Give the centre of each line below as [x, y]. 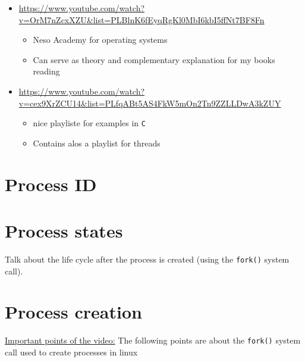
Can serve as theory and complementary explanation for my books [154, 59]
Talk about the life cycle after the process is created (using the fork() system [147, 259]
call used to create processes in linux [71, 352]
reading [46, 71]
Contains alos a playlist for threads [97, 143]
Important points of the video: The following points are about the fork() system [153, 340]
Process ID [51, 184]
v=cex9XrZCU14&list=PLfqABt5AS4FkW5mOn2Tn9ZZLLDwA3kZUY [150, 103]
